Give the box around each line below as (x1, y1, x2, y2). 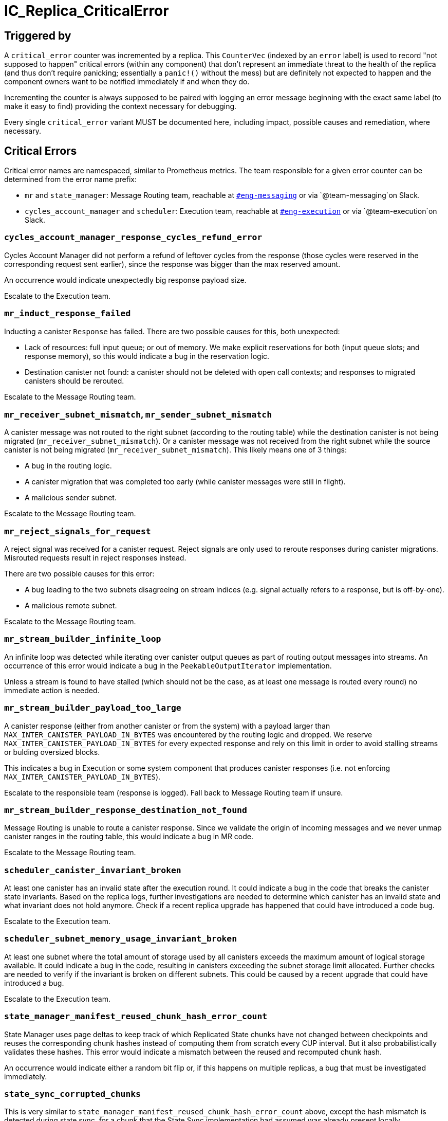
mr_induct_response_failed (4, 309, 131, 319)
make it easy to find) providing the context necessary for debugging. (4, 102, 237, 111)
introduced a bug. (4, 978, 64, 987)
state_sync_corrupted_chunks (4, 1089, 141, 1099)
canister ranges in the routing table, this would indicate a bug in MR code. (4, 832, 254, 841)
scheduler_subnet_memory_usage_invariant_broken (4, 934, 237, 944)
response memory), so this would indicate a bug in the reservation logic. (25, 351, 270, 360)
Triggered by (4, 29, 71, 42)
